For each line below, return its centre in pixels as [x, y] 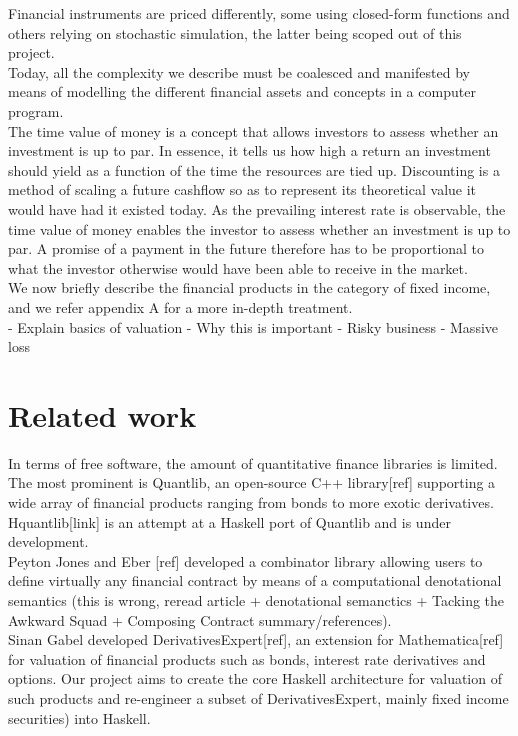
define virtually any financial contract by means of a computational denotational [255, 580]
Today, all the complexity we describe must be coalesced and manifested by [239, 71]
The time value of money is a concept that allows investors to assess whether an [253, 130]
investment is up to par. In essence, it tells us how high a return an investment [249, 150]
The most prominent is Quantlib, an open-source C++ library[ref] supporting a [252, 482]
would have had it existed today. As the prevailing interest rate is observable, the [257, 208]
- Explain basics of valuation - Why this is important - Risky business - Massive [253, 326]
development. [48, 541]
